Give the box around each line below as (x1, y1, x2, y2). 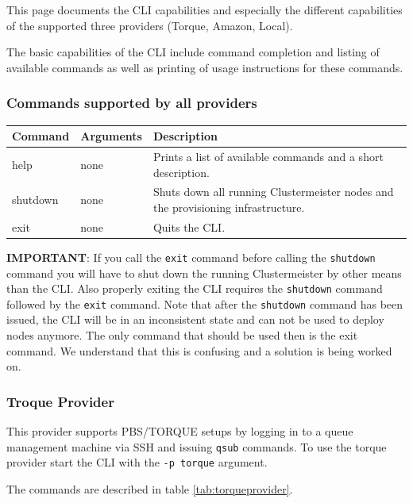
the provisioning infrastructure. (152, 198, 305, 215)
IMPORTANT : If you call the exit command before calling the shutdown (6, 248, 376, 265)
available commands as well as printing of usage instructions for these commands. (6, 59, 403, 75)
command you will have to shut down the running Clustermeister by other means (6, 264, 402, 281)
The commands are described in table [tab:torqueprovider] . (6, 480, 293, 497)
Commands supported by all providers (6, 93, 257, 113)
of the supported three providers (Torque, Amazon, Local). (6, 17, 293, 33)
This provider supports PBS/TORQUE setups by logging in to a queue (6, 423, 353, 440)
